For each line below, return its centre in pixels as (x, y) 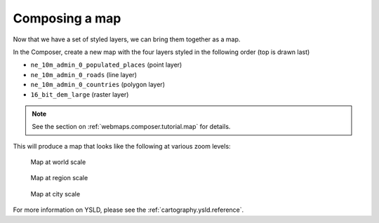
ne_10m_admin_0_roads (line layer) (84, 74)
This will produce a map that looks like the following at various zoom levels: (122, 146)
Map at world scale (58, 162)
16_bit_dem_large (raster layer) (80, 94)
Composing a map (67, 18)
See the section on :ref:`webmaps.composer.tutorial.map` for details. (131, 127)
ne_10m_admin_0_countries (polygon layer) (98, 85)
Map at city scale (55, 194)
